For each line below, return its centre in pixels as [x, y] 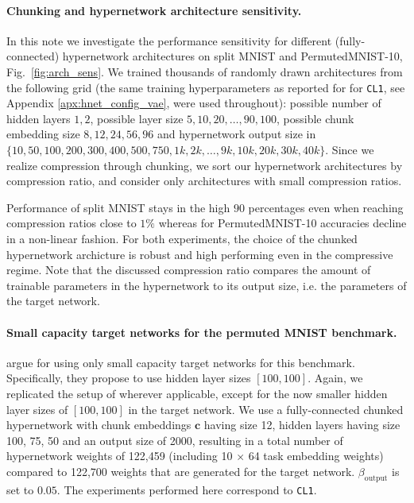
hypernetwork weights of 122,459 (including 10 [120, 456]
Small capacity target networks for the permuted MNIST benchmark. [202, 332]
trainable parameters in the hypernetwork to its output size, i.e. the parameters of [207, 285]
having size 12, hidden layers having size [302, 425]
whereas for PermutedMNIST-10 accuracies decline [282, 223]
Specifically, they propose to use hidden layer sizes [129, 378]
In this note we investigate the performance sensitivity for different [169, 40]
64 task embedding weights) [316, 456]
